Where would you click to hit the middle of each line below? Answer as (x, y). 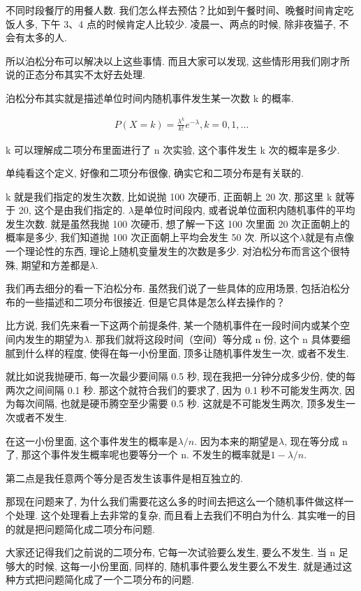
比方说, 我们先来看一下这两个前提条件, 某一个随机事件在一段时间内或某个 (173, 325)
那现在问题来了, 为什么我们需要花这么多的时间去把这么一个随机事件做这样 (175, 501)
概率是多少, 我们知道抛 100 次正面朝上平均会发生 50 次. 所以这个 (153, 237)
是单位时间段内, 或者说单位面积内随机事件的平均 (244, 210)
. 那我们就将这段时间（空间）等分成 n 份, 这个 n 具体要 (215, 339)
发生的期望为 (54, 339)
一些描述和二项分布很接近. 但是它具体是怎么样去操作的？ (155, 301)
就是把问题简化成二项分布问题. (85, 528)
